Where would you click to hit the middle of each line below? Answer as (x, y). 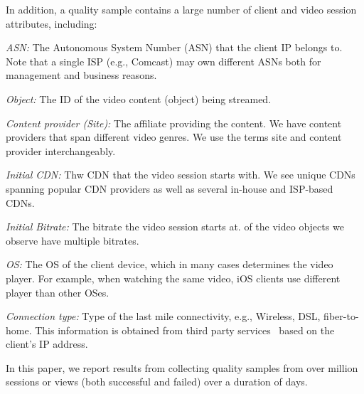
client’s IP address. (47, 344)
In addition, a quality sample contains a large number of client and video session (181, 9)
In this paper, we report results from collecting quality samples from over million (182, 367)
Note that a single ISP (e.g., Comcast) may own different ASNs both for (164, 61)
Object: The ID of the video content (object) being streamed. (139, 98)
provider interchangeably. (61, 150)
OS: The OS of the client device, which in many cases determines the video (170, 264)
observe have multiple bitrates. (73, 240)
